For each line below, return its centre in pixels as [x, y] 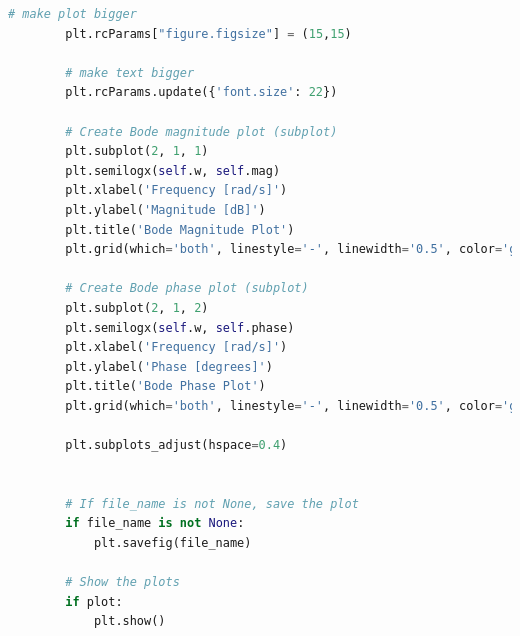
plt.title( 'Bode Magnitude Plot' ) [180, 229]
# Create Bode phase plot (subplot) [187, 288]
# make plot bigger [72, 14]
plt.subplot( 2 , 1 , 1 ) [137, 151]
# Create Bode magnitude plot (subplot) [201, 131]
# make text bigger [130, 72]
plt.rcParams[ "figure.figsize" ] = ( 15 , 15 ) [208, 33]
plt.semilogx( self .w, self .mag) [173, 170]
